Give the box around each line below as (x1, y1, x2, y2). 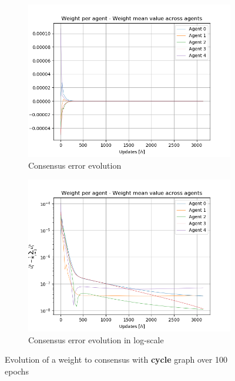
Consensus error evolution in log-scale (28, 333, 164, 346)
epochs (5, 364, 29, 377)
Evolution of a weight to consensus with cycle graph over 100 (5, 353, 227, 366)
